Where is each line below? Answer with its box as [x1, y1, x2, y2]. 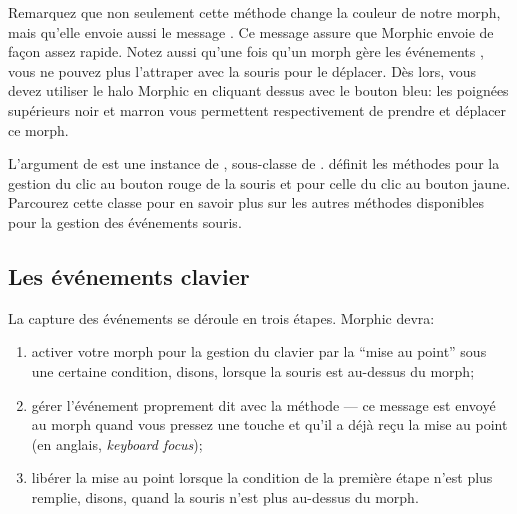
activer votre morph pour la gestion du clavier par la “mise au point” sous [31, 341, 487, 362]
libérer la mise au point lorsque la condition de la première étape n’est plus [31, 467, 493, 488]
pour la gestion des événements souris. [8, 211, 242, 232]
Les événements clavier [8, 260, 250, 291]
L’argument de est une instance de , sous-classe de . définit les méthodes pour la [8, 153, 500, 174]
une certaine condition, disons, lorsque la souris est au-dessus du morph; [31, 360, 475, 381]
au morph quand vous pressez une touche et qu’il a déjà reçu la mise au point [31, 414, 508, 435]
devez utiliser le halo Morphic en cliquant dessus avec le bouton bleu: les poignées [8, 80, 509, 101]
